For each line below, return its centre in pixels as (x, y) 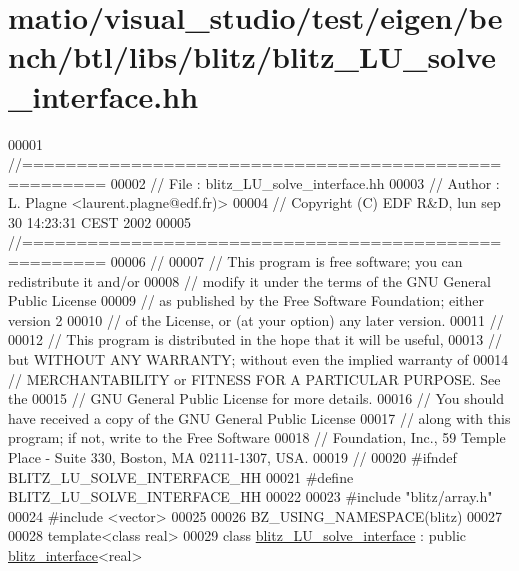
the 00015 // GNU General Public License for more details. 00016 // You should (256, 398)
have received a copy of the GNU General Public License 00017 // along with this (259, 417)
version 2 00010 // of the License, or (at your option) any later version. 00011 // (256, 319)
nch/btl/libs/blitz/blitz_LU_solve (252, 56)
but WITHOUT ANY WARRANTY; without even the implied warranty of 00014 (258, 359)
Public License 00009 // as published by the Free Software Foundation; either (246, 300)
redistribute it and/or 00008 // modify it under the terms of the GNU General (249, 280)
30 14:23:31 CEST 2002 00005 (99, 221)
